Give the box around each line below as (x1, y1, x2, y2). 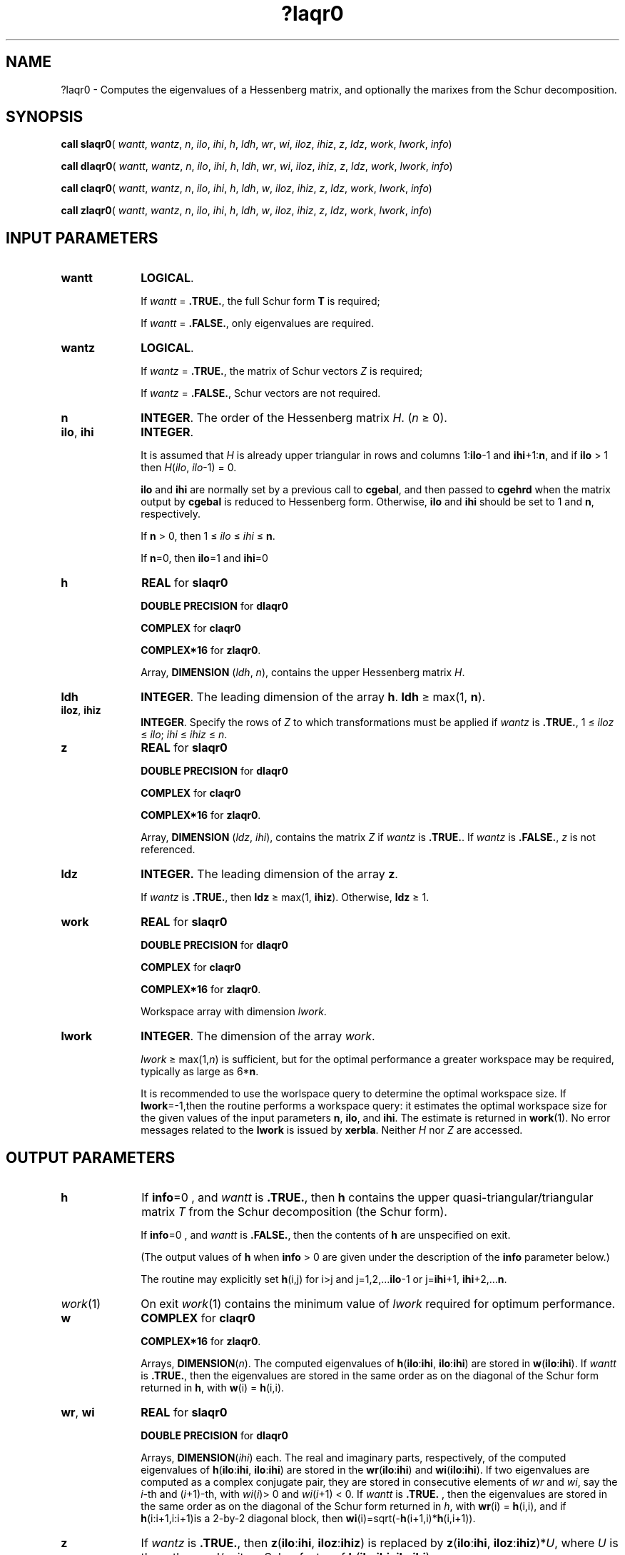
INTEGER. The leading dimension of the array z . (141, 867, 398, 882)
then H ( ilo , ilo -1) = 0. (141, 461, 237, 474)
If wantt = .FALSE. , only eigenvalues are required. (141, 317, 375, 330)
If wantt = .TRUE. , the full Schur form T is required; (141, 295, 380, 308)
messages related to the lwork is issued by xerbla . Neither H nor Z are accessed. (141, 1124, 523, 1137)
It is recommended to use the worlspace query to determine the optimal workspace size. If (141, 1087, 566, 1100)
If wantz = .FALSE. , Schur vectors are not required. (141, 387, 381, 400)
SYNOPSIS (6, 108, 83, 126)
